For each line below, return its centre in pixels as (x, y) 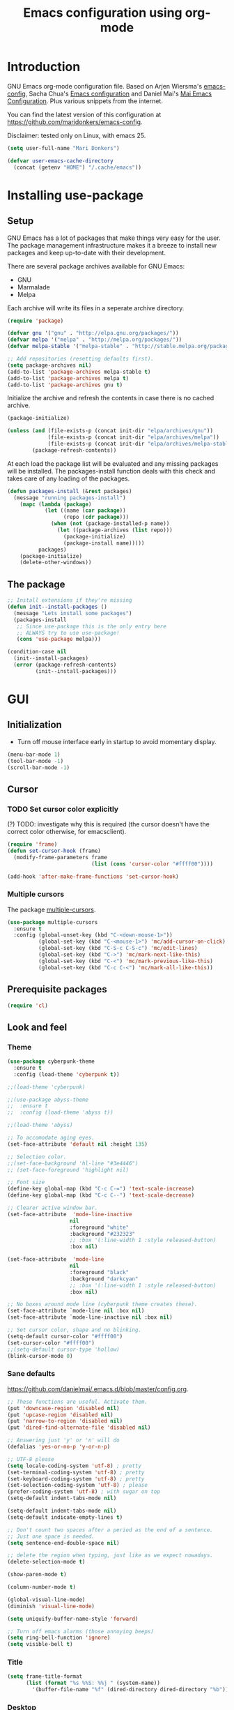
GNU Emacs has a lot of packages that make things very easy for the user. (114, 238)
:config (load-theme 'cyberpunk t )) (67, 1074)
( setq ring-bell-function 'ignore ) (59, 1638)
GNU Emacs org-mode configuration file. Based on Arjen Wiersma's (105, 86)
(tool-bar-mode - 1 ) (36, 761)
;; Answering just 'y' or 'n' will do (63, 1440)
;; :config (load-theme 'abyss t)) (60, 1113)
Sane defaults (31, 1374)
